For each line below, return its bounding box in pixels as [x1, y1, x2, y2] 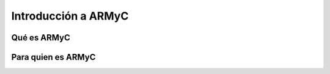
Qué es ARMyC [11, 32, 70, 43]
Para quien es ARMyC [11, 52, 96, 62]
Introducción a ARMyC [11, 9, 129, 23]
